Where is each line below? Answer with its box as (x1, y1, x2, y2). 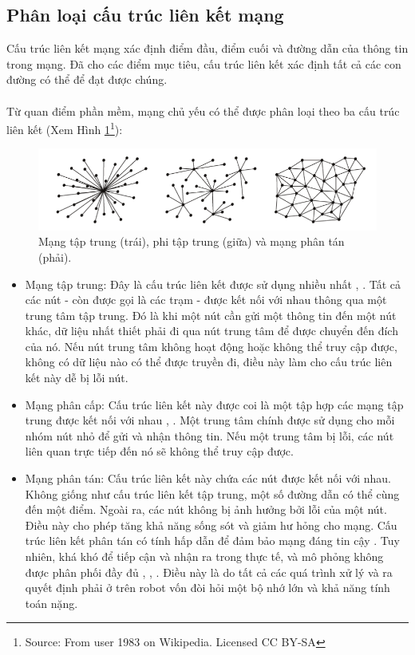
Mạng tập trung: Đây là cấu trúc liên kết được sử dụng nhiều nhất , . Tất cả (25, 275, 401, 292)
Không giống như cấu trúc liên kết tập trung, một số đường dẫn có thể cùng (25, 485, 400, 502)
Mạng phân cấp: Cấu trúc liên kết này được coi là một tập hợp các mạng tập (25, 396, 404, 412)
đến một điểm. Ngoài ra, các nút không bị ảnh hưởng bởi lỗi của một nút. (25, 501, 387, 518)
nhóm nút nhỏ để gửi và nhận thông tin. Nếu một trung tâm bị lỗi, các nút (25, 427, 394, 444)
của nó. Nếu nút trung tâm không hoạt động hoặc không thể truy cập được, (25, 337, 397, 354)
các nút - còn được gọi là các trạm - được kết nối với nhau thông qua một (25, 291, 387, 308)
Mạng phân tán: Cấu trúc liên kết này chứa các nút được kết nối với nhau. (25, 470, 391, 487)
